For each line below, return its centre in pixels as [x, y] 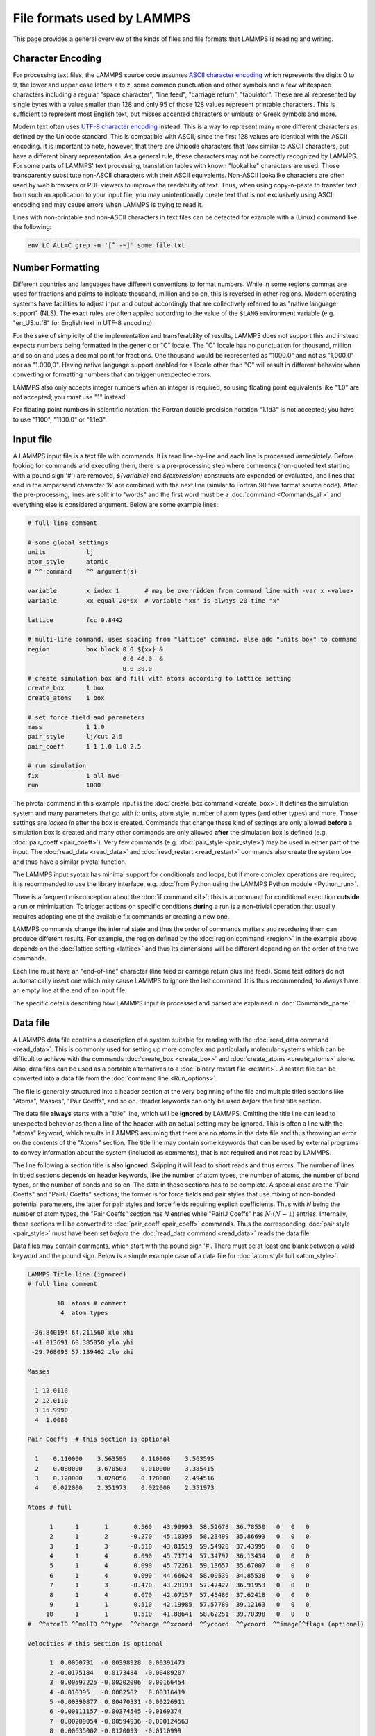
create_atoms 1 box [66, 698]
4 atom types [84, 1313]
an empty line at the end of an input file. [70, 990]
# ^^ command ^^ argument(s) [83, 571]
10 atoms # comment [92, 1303]
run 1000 [64, 785]
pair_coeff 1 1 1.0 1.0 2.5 [84, 746]
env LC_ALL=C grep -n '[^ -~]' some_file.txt [106, 245]
